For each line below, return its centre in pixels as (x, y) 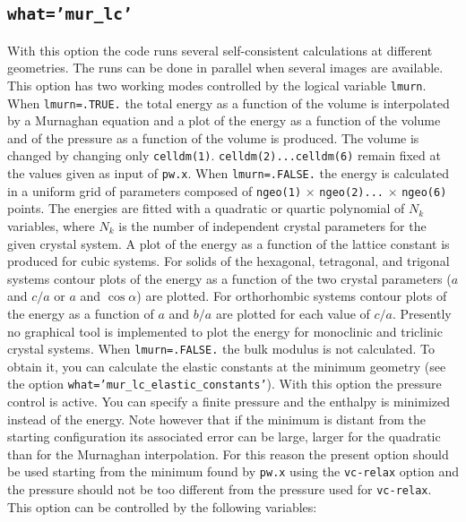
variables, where (51, 226)
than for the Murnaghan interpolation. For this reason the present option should (228, 454)
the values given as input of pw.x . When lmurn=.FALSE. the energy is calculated (228, 173)
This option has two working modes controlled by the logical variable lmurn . (217, 85)
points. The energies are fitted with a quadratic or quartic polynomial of (206, 208)
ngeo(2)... (351, 192)
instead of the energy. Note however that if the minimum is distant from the (216, 419)
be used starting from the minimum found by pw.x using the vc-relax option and (233, 471)
